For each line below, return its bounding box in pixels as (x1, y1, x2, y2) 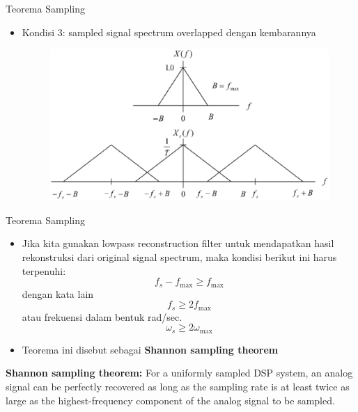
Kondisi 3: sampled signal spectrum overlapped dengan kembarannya (22, 24, 316, 39)
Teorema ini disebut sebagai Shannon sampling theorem (22, 342, 279, 356)
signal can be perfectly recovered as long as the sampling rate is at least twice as (6, 379, 350, 393)
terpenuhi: (22, 263, 66, 278)
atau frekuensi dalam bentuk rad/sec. (22, 309, 182, 324)
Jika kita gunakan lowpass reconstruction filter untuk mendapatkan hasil (22, 236, 334, 251)
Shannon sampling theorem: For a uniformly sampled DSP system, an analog (6, 365, 353, 380)
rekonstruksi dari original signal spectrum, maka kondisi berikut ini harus (22, 250, 337, 264)
